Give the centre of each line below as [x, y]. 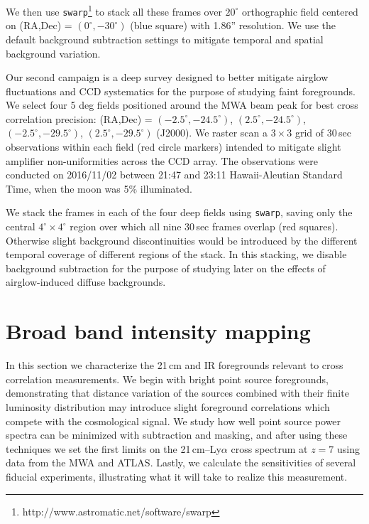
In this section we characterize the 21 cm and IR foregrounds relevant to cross [175, 365]
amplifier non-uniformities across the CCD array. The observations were [162, 160]
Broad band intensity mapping [158, 331]
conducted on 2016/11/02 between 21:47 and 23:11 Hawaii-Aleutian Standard [174, 175]
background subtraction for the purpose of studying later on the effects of [166, 268]
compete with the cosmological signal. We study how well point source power [174, 421]
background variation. [53, 53]
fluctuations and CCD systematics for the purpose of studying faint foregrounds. [181, 91]
